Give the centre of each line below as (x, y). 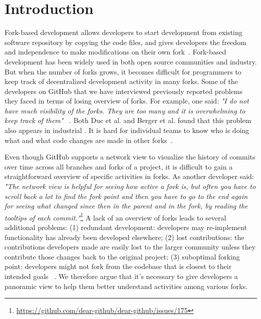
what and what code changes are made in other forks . (89, 140)
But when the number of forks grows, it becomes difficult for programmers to (123, 71)
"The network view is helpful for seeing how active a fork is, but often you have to (130, 186)
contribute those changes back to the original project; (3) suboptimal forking (122, 256)
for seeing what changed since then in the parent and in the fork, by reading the (126, 206)
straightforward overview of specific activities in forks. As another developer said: (129, 176)
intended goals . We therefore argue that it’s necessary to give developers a (121, 276)
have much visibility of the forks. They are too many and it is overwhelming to (125, 110)
